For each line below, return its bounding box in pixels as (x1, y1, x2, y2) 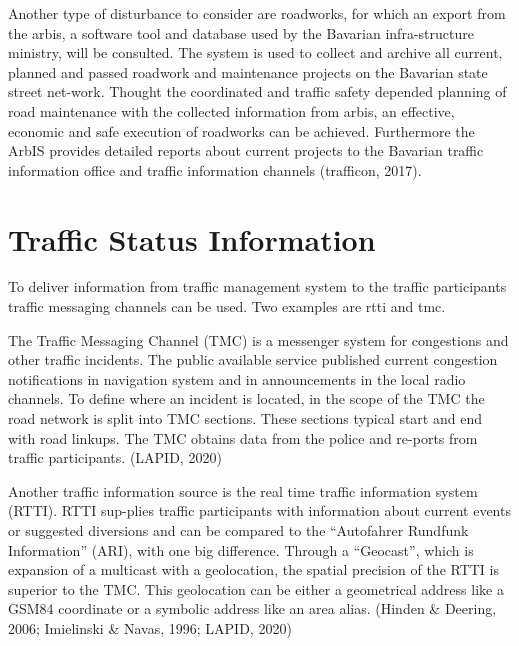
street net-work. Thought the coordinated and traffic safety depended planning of (8, 81, 507, 102)
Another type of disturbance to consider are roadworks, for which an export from (8, 3, 506, 23)
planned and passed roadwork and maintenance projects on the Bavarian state (8, 61, 488, 82)
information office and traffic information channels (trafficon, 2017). (8, 159, 422, 180)
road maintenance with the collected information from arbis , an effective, (8, 100, 455, 121)
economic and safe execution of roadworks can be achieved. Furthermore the (8, 120, 475, 141)
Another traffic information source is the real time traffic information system (8, 480, 478, 501)
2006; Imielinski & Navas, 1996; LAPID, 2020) (8, 617, 292, 638)
